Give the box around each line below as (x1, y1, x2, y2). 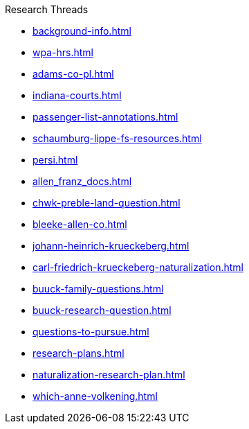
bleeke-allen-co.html (33, 218, 127, 230)
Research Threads (5, 3, 89, 15)
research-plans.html (33, 347, 124, 359)
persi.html (33, 154, 78, 166)
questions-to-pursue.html (33, 326, 149, 338)
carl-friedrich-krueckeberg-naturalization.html (33, 261, 243, 273)
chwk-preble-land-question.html (33, 197, 181, 209)
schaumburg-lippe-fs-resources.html (33, 132, 202, 144)
